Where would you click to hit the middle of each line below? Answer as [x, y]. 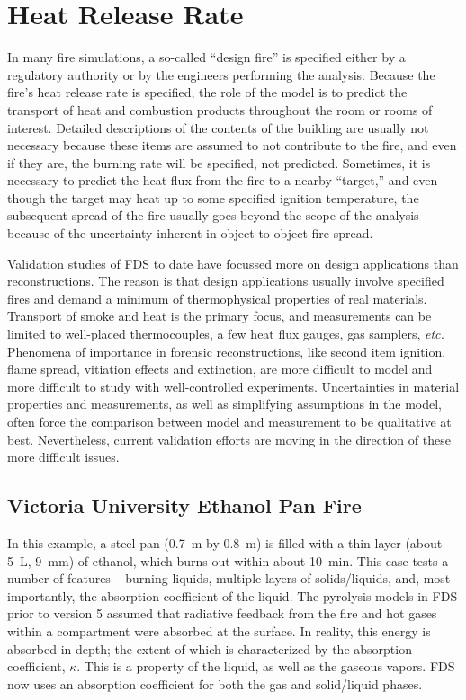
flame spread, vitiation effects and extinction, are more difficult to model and [220, 369]
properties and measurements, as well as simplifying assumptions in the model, [225, 404]
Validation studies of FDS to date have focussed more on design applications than [233, 263]
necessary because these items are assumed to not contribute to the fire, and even [232, 145]
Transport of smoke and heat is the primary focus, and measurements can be [220, 316]
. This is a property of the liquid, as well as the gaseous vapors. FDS [266, 666]
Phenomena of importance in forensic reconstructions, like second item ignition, [227, 351]
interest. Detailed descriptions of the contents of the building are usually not [218, 127]
